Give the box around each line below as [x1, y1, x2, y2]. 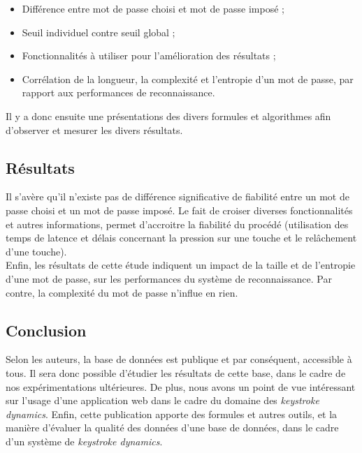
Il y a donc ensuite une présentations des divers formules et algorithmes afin [6, 108, 331, 123]
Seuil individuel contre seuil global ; [22, 24, 175, 39]
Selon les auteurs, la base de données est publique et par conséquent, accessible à [6, 352, 352, 366]
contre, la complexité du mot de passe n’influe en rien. [6, 285, 238, 299]
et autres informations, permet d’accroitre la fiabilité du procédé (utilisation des [6, 216, 349, 231]
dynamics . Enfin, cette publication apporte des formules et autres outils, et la [6, 406, 338, 421]
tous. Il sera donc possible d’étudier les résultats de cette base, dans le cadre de [6, 365, 346, 380]
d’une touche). [6, 244, 67, 258]
